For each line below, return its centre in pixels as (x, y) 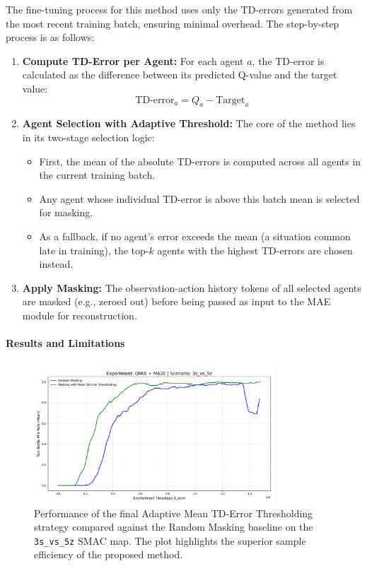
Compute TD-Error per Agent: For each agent (133, 60)
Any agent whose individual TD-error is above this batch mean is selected (199, 198)
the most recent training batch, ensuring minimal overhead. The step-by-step (173, 23)
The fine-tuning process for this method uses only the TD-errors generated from (179, 9)
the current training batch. (97, 175)
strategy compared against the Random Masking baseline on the (174, 527)
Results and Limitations (65, 343)
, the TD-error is (288, 60)
